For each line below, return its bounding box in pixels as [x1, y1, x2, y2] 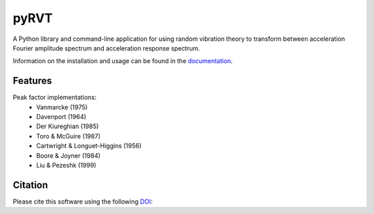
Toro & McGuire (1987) [36, 132, 100, 140]
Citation [12, 179, 48, 190]
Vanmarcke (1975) [36, 102, 88, 111]
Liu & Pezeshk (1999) [36, 161, 97, 169]
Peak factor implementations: [12, 93, 97, 102]
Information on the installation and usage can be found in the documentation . [12, 57, 233, 65]
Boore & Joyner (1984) [36, 151, 100, 159]
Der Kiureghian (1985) [36, 122, 99, 131]
